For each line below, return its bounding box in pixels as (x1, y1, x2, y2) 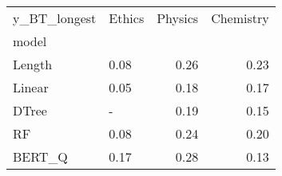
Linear (13, 78, 49, 96)
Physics (157, 9, 199, 27)
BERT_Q (13, 147, 68, 166)
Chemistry (211, 9, 269, 27)
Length (13, 55, 53, 73)
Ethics (109, 9, 145, 27)
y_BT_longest (13, 9, 97, 27)
